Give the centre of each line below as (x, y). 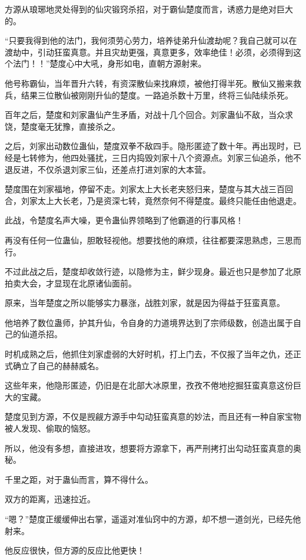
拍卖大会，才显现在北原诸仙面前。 (71, 283)
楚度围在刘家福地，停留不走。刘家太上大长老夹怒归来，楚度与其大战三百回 (149, 189)
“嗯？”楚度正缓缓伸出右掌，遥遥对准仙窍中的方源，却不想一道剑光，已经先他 (153, 519)
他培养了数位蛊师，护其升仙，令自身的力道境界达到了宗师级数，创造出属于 (149, 322)
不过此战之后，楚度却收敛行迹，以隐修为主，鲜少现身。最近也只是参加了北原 (153, 271)
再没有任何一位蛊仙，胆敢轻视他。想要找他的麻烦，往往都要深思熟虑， (141, 240)
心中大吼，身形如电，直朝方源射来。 (136, 63)
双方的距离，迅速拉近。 (50, 499)
